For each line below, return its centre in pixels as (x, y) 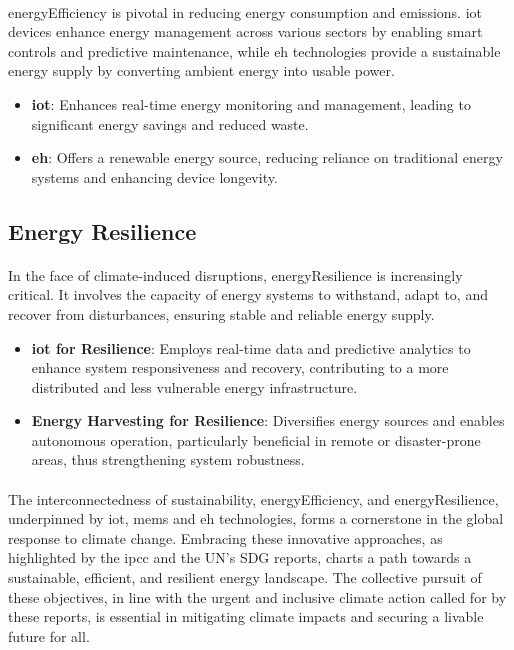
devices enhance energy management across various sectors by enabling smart (245, 31)
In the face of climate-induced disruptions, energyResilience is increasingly (235, 274)
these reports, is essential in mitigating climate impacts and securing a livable (246, 616)
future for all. (49, 635)
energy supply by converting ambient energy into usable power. (201, 70)
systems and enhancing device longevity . (154, 176)
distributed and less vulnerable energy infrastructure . (194, 386)
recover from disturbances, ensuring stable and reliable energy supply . (221, 313)
